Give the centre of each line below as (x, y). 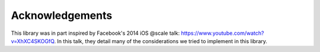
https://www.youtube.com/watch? (223, 33)
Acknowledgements (62, 15)
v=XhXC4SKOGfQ (33, 41)
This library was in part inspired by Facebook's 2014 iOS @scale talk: (95, 33)
